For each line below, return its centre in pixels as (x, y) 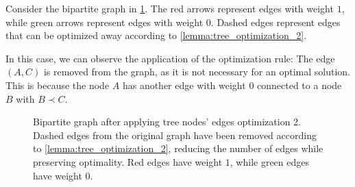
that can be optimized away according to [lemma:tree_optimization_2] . (156, 35)
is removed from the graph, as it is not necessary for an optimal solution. (197, 72)
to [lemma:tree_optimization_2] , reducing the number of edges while (178, 148)
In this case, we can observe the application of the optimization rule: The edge (170, 58)
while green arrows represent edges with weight (105, 22)
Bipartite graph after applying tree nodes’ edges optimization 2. (167, 122)
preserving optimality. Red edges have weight (128, 161)
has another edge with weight (184, 85)
